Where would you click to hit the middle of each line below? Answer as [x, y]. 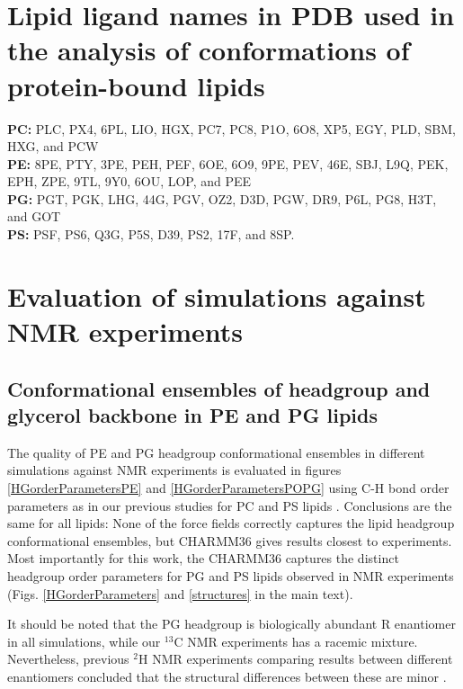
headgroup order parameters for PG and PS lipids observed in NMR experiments [231, 575]
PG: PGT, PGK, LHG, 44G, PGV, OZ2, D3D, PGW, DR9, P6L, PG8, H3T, [222, 198]
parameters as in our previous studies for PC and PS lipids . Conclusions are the [230, 505]
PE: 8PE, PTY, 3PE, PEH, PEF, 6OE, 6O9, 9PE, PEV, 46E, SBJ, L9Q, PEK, [228, 163]
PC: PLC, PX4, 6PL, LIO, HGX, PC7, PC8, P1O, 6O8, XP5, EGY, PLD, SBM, [231, 128]
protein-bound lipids [136, 85]
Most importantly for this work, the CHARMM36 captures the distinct [203, 558]
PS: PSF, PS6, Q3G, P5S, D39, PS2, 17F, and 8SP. [151, 234]
